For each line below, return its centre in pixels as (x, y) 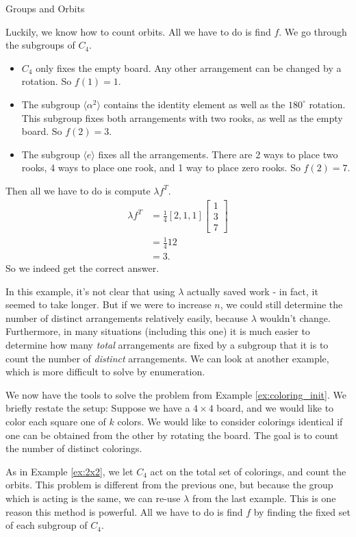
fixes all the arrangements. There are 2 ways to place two (218, 154)
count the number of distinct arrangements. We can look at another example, (167, 358)
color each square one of (56, 421)
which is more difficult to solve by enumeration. (105, 372)
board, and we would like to (275, 408)
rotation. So (47, 81)
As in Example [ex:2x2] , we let (69, 471)
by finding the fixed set (302, 511)
